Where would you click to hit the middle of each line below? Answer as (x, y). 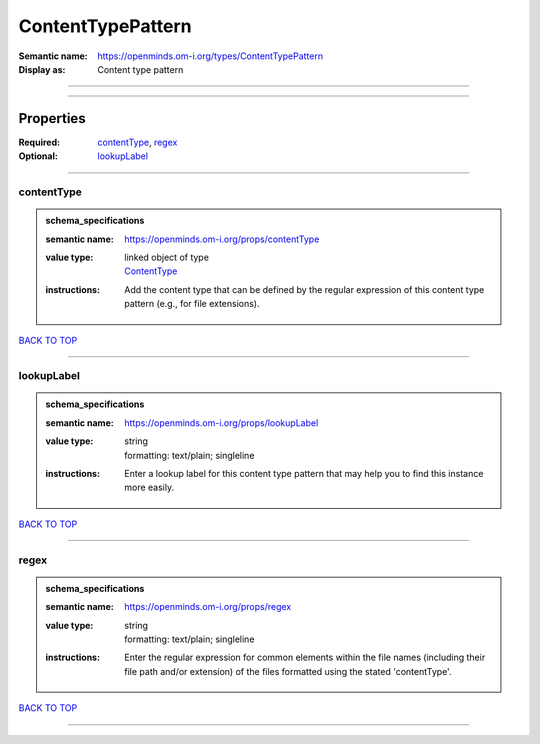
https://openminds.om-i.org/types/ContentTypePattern (210, 56)
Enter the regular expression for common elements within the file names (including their (305, 657)
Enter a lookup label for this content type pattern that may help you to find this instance (304, 474)
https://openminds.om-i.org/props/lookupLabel (221, 422)
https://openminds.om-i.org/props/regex (208, 607)
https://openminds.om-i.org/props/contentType (222, 239)
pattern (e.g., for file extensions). (192, 304)
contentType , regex (137, 142)
